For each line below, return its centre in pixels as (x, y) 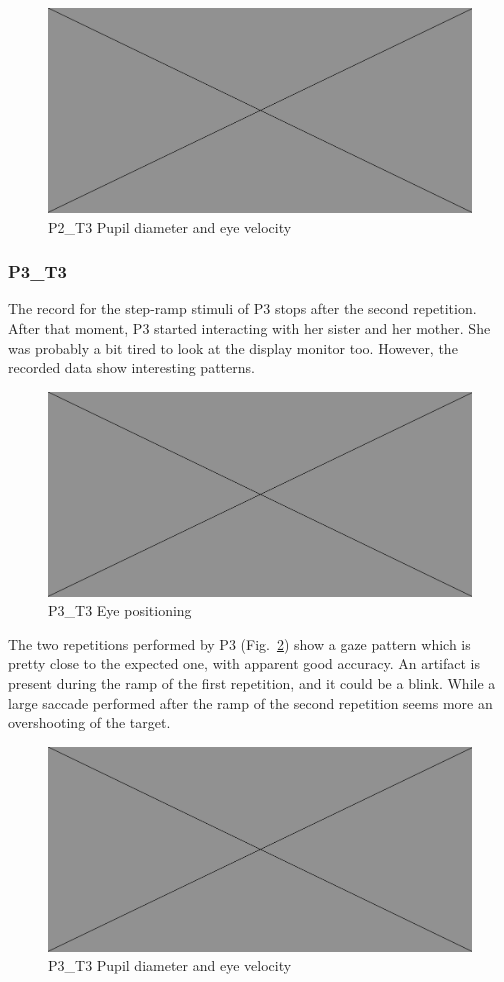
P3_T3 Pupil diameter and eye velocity (170, 965)
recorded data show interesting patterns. (131, 367)
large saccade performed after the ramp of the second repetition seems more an (250, 702)
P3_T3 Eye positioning (120, 610)
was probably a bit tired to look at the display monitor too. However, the (233, 347)
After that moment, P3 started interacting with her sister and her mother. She (249, 327)
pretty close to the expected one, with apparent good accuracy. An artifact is (244, 663)
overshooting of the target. (89, 722)
